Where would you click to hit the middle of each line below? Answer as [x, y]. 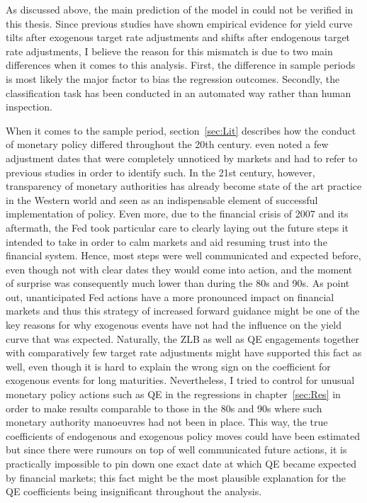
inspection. [29, 107]
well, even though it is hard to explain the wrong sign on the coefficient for [168, 366]
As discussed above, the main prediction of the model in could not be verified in [180, 9]
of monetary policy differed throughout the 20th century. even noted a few [167, 144]
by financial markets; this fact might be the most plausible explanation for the [176, 477]
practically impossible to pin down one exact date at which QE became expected [181, 463]
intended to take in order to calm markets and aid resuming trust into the [166, 241]
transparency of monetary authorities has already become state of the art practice [184, 186]
